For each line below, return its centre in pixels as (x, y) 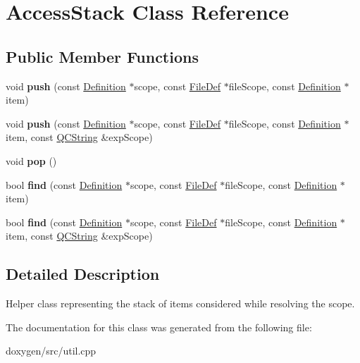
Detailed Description (83, 274)
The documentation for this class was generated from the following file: (159, 327)
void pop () (31, 160)
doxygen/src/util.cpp (51, 351)
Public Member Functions (102, 56)
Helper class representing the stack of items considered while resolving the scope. (180, 303)
